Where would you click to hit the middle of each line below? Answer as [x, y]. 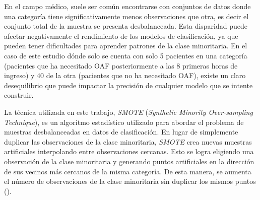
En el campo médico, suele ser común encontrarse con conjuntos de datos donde [127, 6]
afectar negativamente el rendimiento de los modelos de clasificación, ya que [121, 36]
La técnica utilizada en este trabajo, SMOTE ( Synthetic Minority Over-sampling [128, 112]
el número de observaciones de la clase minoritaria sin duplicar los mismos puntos [130, 181]
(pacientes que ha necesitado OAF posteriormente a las [89, 65]
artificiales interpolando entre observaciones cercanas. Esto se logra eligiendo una [129, 151]
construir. [19, 95]
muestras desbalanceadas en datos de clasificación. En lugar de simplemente [121, 132]
